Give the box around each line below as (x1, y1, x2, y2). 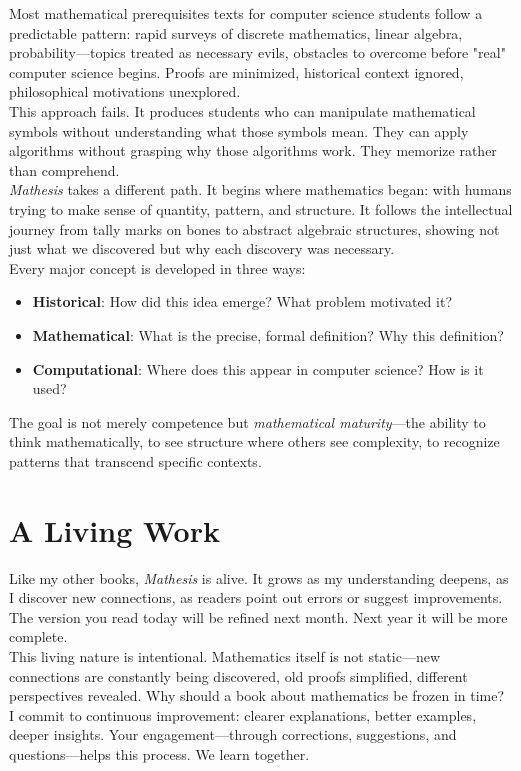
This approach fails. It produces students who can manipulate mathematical (9, 100, 476, 121)
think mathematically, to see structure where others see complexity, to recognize (9, 431, 500, 452)
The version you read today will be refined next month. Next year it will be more (9, 606, 508, 627)
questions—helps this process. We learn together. (9, 743, 310, 764)
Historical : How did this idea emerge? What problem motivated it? (32, 291, 452, 312)
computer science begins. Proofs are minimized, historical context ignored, (9, 61, 464, 82)
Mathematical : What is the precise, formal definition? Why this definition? (32, 324, 504, 345)
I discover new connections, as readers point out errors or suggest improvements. (9, 587, 503, 608)
